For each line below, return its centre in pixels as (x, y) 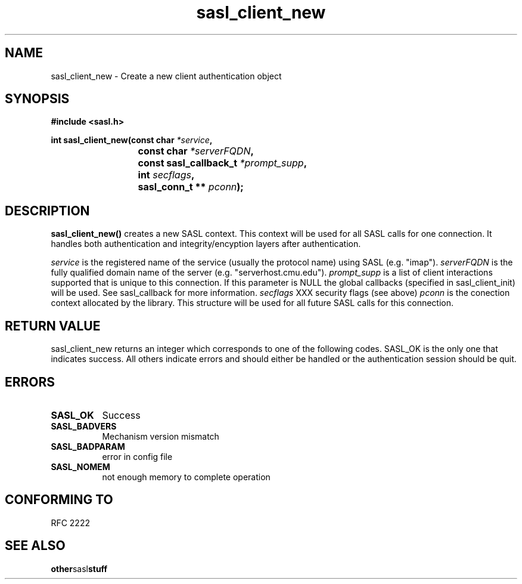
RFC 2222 (70, 523)
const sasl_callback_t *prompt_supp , (222, 163)
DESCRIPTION (47, 211)
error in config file (137, 456)
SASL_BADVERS (84, 426)
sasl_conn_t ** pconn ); (191, 187)
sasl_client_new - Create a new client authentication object (166, 76)
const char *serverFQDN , (196, 151)
